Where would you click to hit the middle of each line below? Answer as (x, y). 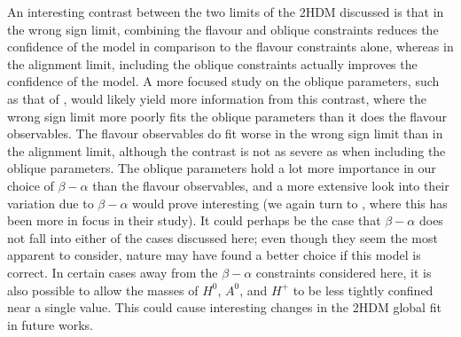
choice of (31, 185)
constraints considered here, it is (344, 272)
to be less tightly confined (363, 290)
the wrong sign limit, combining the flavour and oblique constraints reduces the (223, 29)
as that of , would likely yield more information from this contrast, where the (217, 98)
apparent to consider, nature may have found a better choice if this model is (214, 255)
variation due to (51, 203)
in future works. (51, 324)
